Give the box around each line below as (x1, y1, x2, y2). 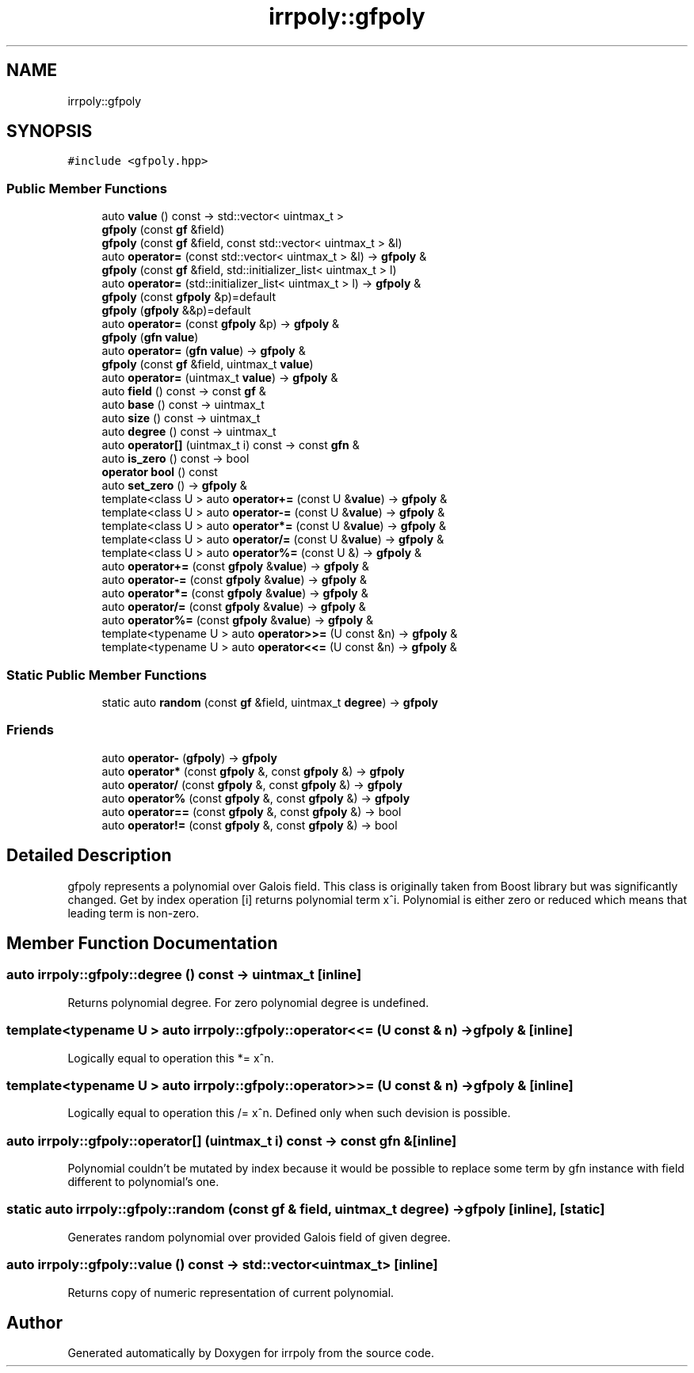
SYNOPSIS (6, 121, 93, 142)
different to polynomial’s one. (67, 1175, 219, 1188)
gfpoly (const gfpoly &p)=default (101, 290, 276, 304)
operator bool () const (101, 465, 218, 479)
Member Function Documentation (6, 932, 278, 953)
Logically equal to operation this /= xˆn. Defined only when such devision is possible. (67, 1106, 511, 1120)
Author (6, 1312, 63, 1333)
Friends (6, 722, 54, 738)
